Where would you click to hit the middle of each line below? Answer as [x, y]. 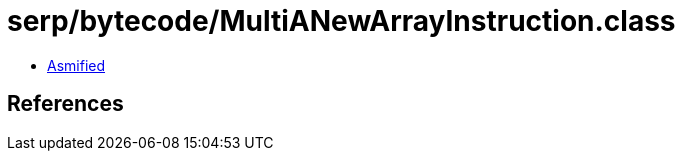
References [65, 104]
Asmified [76, 65]
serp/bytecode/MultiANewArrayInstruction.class [341, 21]
